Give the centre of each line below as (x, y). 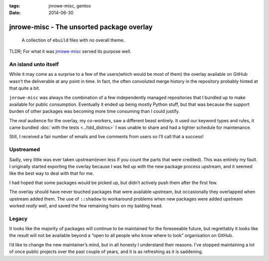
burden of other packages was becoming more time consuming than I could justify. (94, 111)
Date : (15, 13)
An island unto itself (34, 64)
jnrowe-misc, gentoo (70, 6)
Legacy (18, 219)
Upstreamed (25, 150)
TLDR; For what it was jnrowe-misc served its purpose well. (70, 51)
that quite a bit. (25, 88)
